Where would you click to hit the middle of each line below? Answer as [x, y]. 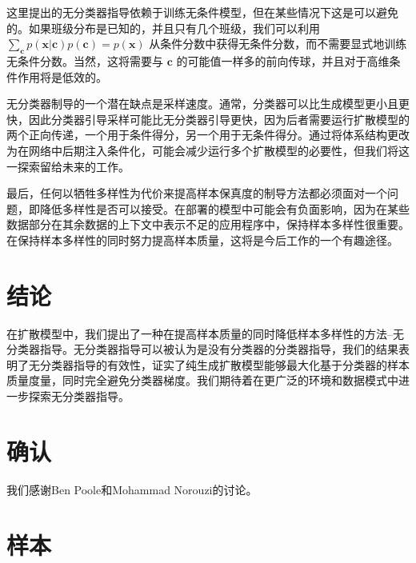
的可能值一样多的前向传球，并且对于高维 [283, 60]
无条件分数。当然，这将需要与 [85, 60]
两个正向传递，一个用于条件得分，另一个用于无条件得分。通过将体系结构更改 [208, 135]
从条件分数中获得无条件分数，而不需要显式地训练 [278, 44]
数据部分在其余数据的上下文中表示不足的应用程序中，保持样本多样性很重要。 [208, 224]
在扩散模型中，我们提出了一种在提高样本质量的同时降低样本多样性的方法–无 [205, 333]
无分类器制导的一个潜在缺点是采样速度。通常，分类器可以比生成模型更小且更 [208, 104]
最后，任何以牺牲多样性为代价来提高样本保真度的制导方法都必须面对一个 [197, 193]
